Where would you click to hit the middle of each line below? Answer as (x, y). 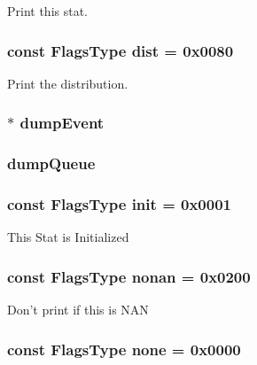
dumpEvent (62, 123)
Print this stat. (48, 11)
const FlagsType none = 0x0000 (124, 349)
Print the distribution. (68, 83)
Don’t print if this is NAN (78, 310)
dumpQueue (51, 163)
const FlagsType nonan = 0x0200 (129, 276)
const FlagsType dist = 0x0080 (121, 50)
